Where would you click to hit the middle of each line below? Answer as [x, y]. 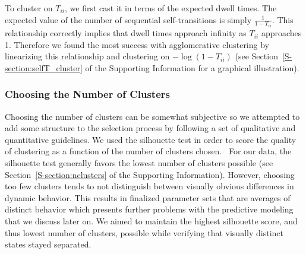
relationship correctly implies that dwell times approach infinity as [126, 33]
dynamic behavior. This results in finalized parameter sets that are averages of [148, 197]
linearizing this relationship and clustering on [87, 56]
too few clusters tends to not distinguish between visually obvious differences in [149, 186]
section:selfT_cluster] [44, 67]
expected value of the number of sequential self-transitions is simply [128, 19]
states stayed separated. [48, 244]
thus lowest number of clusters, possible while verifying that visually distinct [144, 232]
